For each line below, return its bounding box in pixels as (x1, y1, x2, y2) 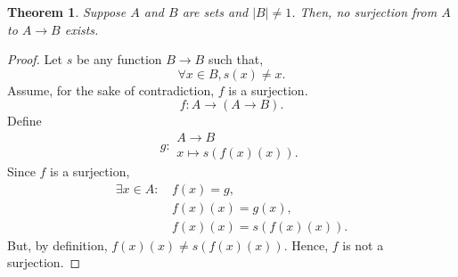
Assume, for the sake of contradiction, (7, 80, 215, 99)
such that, (208, 50, 264, 69)
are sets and (182, 3, 249, 20)
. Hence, (283, 235, 329, 254)
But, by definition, (7, 235, 108, 254)
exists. (64, 20, 99, 38)
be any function (76, 50, 162, 69)
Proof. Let (7, 50, 62, 69)
